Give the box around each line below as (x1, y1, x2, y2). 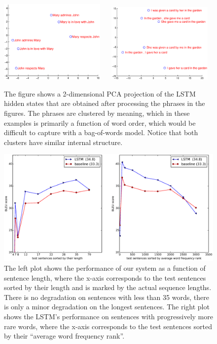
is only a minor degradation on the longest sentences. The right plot (4, 301, 210, 312)
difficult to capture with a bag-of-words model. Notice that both (4, 127, 198, 138)
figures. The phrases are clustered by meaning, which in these (4, 107, 190, 118)
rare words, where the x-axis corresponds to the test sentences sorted (4, 321, 212, 331)
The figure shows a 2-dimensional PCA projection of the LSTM (4, 88, 196, 98)
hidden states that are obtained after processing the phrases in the (4, 98, 205, 108)
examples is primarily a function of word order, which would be (4, 117, 196, 128)
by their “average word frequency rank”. (4, 331, 125, 341)
